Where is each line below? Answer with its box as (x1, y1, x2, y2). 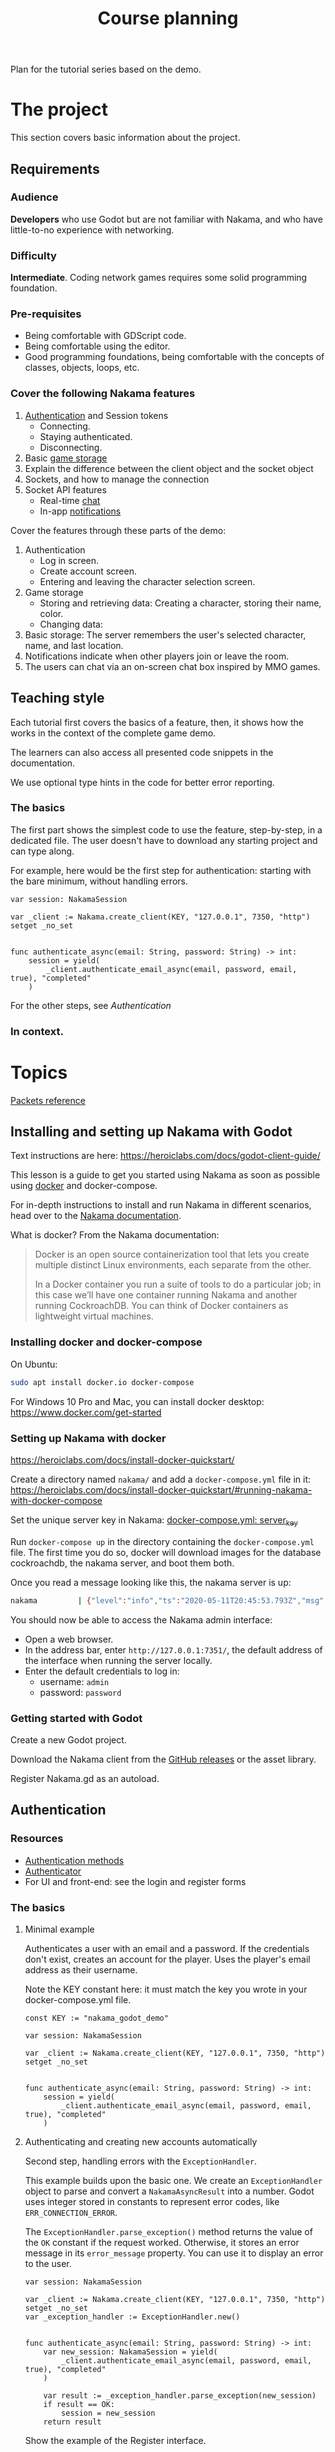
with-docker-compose (10, 1494, 103, 1506)
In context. (10, 1024, 64, 1038)
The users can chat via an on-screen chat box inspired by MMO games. (24, 660, 321, 672)
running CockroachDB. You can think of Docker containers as (34, 1300, 289, 1312)
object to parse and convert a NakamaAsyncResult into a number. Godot (24, 2185, 315, 2197)
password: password (39, 1686, 122, 1698)
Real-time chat (39, 494, 101, 506)
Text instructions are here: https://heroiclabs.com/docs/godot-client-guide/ (10, 1150, 321, 1162)
